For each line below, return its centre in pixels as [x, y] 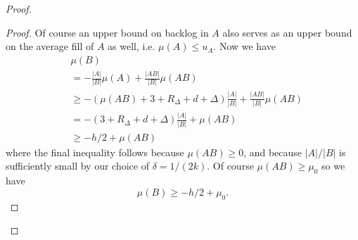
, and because [273, 152]
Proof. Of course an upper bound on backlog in [107, 32]
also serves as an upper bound [287, 32]
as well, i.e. [132, 46]
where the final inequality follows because [95, 152]
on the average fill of [50, 46]
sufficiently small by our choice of [77, 166]
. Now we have [244, 46]
